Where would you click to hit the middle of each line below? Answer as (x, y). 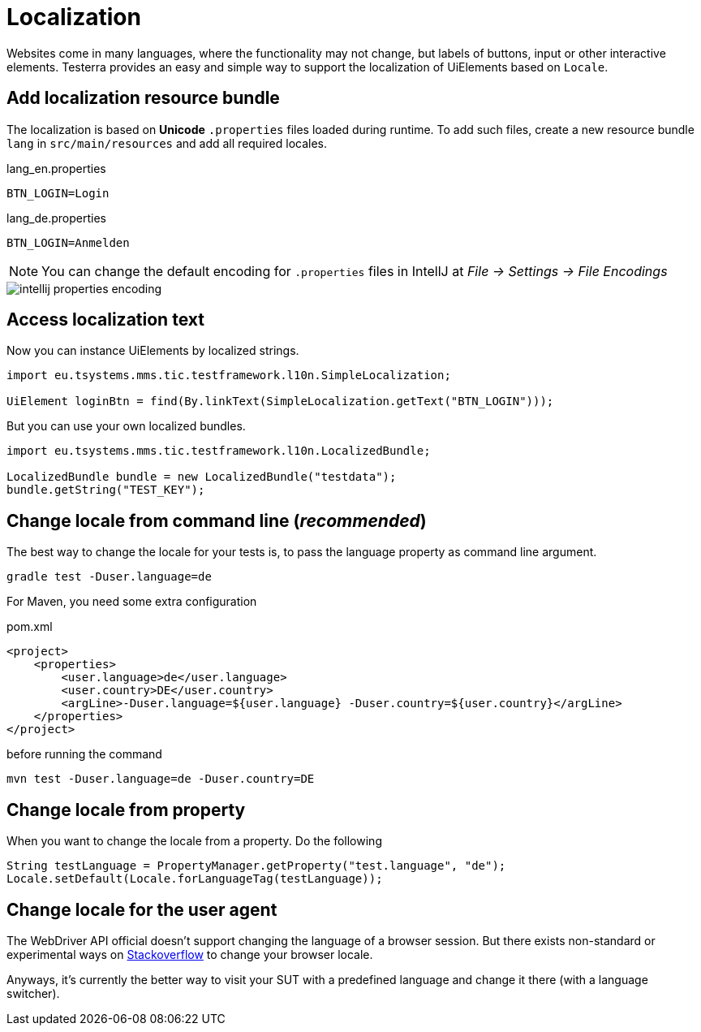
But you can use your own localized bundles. (126, 426)
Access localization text (105, 320)
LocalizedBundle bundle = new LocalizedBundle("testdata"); (202, 477)
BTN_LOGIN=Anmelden (68, 242)
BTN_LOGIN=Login (58, 193)
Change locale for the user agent (142, 909)
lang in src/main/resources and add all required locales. (167, 143)
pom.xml (30, 627)
